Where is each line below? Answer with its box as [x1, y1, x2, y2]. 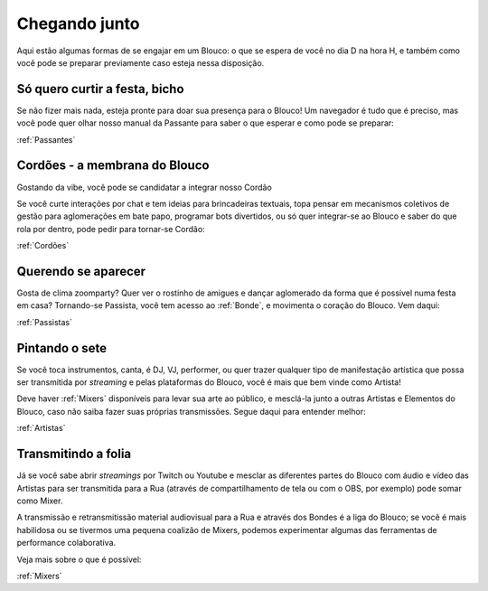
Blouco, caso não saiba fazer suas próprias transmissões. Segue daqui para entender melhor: [16, 406, 366, 417]
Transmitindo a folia [16, 446, 132, 462]
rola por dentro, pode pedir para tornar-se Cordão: [16, 223, 205, 234]
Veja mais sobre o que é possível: [16, 554, 142, 565]
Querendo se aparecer [16, 263, 146, 279]
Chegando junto [16, 14, 140, 33]
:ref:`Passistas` [16, 316, 72, 327]
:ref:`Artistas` [16, 423, 66, 434]
